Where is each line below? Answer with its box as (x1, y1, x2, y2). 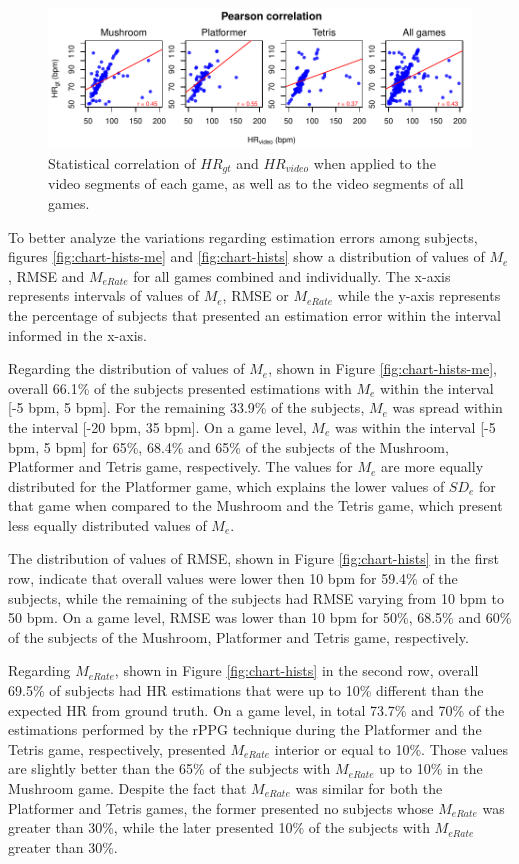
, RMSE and (8, 265, 85, 286)
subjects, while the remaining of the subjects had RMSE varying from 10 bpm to (8, 587, 504, 608)
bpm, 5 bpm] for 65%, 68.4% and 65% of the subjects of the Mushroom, (8, 436, 449, 457)
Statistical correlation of (48, 152, 196, 173)
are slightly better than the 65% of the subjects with (8, 758, 331, 779)
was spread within (392, 397, 503, 418)
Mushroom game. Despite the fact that (8, 778, 247, 798)
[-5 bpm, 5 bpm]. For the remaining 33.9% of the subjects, (8, 397, 365, 418)
